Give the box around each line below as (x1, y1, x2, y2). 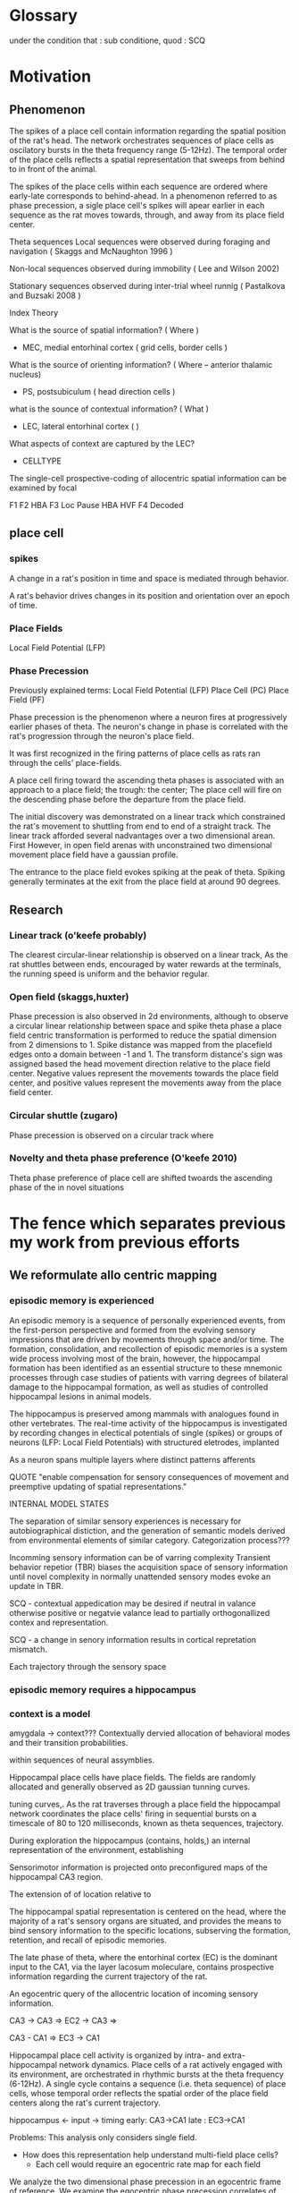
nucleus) (9, 369, 42, 379)
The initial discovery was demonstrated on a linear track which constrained (9, 812, 286, 822)
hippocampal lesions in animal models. (9, 1390, 152, 1401)
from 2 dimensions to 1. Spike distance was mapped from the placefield (9, 1040, 272, 1050)
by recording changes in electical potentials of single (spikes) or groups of (9, 1427, 283, 1438)
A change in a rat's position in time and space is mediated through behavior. (9, 573, 289, 583)
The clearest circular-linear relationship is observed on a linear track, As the (9, 949, 288, 960)
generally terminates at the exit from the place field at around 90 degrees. (9, 876, 281, 887)
